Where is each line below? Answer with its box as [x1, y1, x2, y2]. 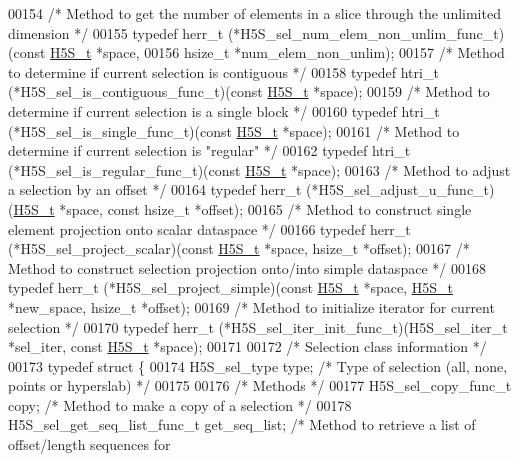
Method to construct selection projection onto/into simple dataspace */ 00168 [8, 257, 486, 278]
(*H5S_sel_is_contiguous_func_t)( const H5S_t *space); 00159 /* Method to [8, 81, 490, 102]
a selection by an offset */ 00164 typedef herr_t [8, 179, 302, 200]
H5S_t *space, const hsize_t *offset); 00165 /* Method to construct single [13, 198, 472, 219]
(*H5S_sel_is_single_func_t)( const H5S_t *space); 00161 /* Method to [8, 120, 460, 141]
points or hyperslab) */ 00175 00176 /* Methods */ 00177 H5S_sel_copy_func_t [8, 375, 512, 396]
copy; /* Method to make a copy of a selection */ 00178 [8, 394, 352, 415]
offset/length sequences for [8, 434, 171, 455]
